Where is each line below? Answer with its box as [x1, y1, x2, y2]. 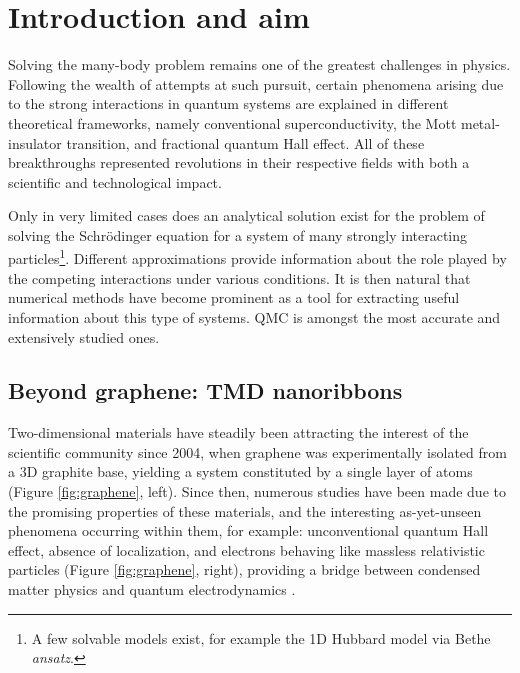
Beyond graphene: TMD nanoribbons [8, 375, 403, 406]
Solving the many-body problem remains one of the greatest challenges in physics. [8, 54, 511, 75]
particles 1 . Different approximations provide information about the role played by [8, 245, 507, 269]
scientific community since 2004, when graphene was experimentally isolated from [8, 441, 507, 462]
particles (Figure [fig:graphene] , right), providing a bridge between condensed [8, 559, 481, 580]
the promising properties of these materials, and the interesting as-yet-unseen [8, 500, 482, 521]
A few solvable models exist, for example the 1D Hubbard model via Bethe [31, 627, 491, 648]
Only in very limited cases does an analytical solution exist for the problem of [8, 205, 485, 226]
